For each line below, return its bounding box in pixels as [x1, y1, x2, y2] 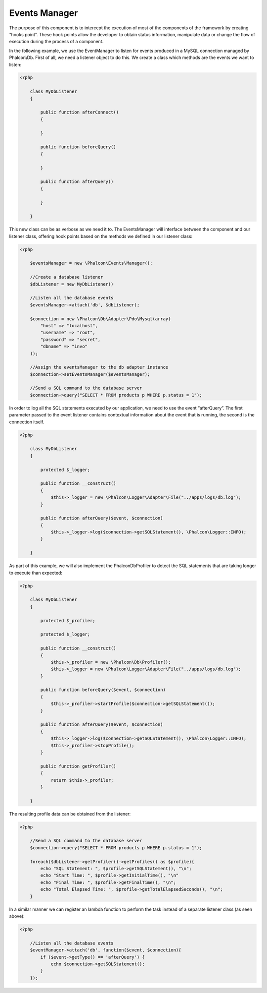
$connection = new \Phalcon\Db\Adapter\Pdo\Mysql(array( [30, 316, 171, 322]
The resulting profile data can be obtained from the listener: [9, 811, 131, 817]
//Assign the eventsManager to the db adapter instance [30, 364, 169, 370]
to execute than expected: [9, 570, 63, 576]
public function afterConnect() [40, 110, 119, 115]
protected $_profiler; [40, 618, 96, 623]
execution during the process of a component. [9, 39, 104, 45]
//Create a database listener [30, 274, 103, 280]
